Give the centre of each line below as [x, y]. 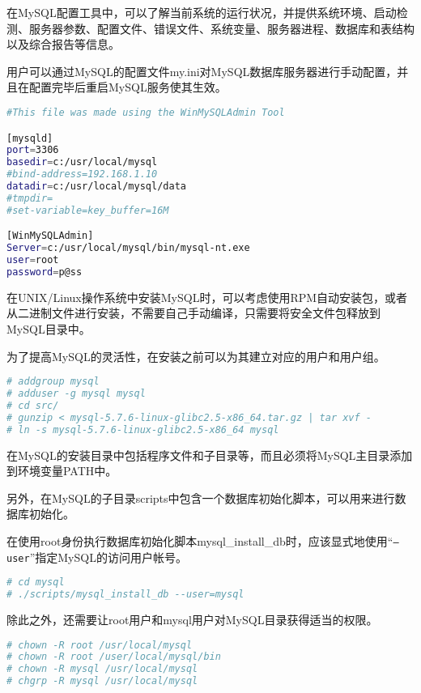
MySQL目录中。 [49, 328]
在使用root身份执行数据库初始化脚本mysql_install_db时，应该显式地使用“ [200, 540]
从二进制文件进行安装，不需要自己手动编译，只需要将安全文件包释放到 [193, 313]
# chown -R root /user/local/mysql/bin [114, 657]
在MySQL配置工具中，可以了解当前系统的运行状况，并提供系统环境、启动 [202, 12]
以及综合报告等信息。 [63, 44]
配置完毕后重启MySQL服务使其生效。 [128, 87]
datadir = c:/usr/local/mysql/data [96, 186]
